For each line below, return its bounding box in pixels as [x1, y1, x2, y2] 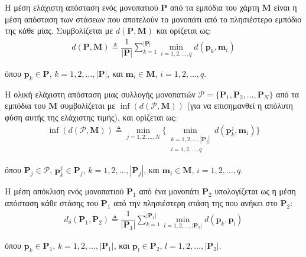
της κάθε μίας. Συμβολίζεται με [5, 24, 113, 37]
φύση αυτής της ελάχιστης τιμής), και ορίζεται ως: [5, 110, 177, 123]
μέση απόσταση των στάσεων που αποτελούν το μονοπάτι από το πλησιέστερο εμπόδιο [5, 12, 302, 25]
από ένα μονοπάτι [139, 185, 200, 197]
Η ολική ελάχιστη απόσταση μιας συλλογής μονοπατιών [5, 87, 196, 100]
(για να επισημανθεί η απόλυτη [187, 99, 293, 112]
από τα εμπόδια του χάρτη [170, 1, 259, 13]
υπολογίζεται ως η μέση [214, 185, 296, 197]
